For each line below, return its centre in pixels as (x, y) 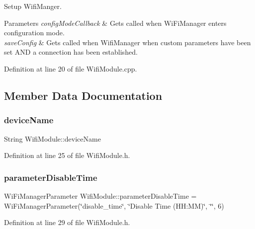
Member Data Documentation (83, 95)
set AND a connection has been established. (71, 52)
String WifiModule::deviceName (52, 138)
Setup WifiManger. (33, 6)
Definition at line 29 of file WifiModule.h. (67, 222)
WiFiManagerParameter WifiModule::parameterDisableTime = (100, 195)
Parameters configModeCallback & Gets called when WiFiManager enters (115, 23)
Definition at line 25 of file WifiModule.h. (67, 155)
